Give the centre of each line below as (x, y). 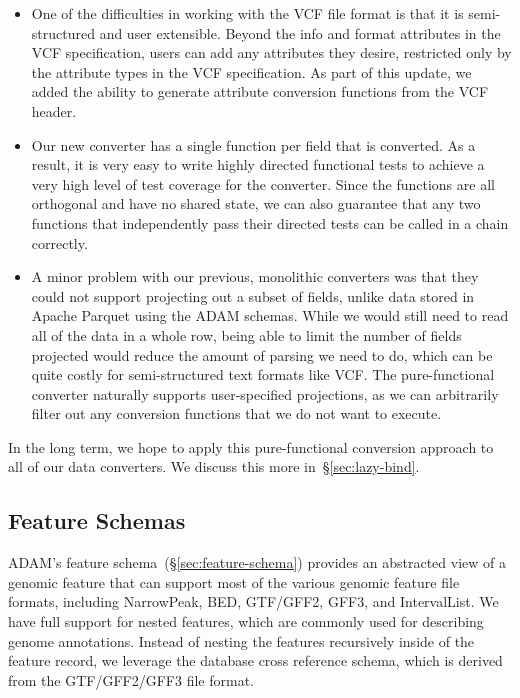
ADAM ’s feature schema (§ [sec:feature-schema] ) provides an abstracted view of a (257, 562)
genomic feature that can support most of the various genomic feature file (234, 581)
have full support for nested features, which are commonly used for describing (246, 621)
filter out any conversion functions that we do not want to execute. (236, 413)
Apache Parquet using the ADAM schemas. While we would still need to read (270, 315)
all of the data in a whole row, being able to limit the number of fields (246, 334)
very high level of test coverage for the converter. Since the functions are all (263, 183)
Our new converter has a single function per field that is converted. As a (253, 144)
